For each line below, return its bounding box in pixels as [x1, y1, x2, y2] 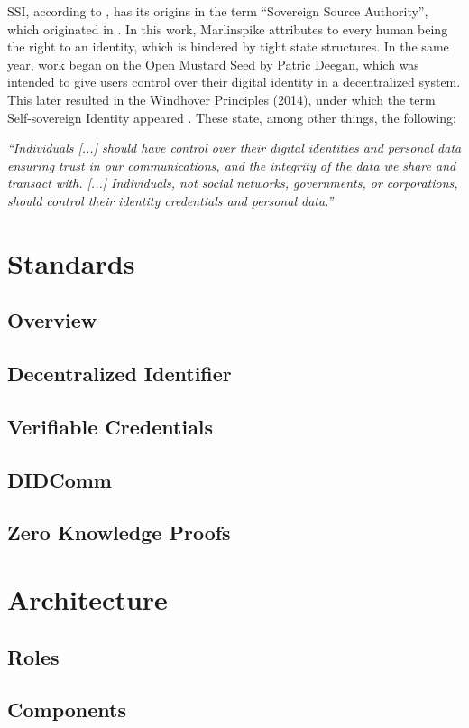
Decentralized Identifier [7, 359, 232, 387]
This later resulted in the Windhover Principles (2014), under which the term [7, 89, 436, 108]
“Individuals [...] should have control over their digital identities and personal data [7, 138, 462, 157]
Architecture [7, 581, 168, 617]
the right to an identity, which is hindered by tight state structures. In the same [7, 37, 449, 56]
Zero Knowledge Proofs [7, 518, 231, 546]
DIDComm [7, 465, 112, 493]
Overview [7, 306, 97, 334]
